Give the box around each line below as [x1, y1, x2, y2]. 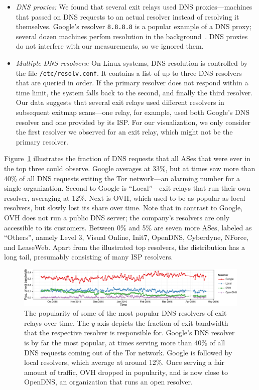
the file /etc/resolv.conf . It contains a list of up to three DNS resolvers [16, 67, 242, 78]
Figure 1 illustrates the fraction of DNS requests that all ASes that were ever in [4, 153, 251, 164]
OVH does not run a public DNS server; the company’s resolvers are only [4, 212, 230, 222]
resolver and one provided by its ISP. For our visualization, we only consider [16, 116, 251, 127]
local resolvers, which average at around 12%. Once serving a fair [24, 357, 225, 367]
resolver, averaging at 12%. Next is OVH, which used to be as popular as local [4, 192, 245, 203]
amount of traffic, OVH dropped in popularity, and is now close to [24, 366, 228, 377]
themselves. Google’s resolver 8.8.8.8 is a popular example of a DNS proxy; [16, 21, 251, 32]
